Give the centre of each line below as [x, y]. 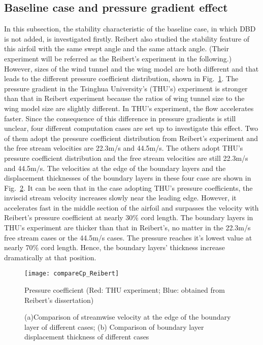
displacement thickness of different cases [87, 337]
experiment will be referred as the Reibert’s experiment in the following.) [118, 58]
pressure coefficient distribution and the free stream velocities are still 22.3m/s [126, 158]
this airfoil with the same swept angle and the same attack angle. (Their [117, 48]
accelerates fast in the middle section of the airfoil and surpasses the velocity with [131, 207]
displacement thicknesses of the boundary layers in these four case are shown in [128, 178]
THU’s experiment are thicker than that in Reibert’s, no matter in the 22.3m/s [127, 228]
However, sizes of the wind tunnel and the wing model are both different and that [131, 68]
